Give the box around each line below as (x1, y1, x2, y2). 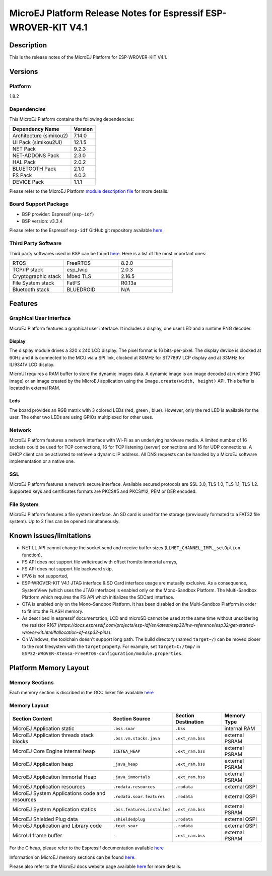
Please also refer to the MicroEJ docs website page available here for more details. (9, 863, 181, 869)
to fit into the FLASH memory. (22, 608, 84, 614)
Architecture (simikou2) (12, 132, 68, 139)
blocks (12, 738, 29, 745)
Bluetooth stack (12, 286, 50, 293)
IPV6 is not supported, (22, 573, 69, 579)
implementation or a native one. (9, 458, 75, 464)
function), (22, 552, 42, 558)
